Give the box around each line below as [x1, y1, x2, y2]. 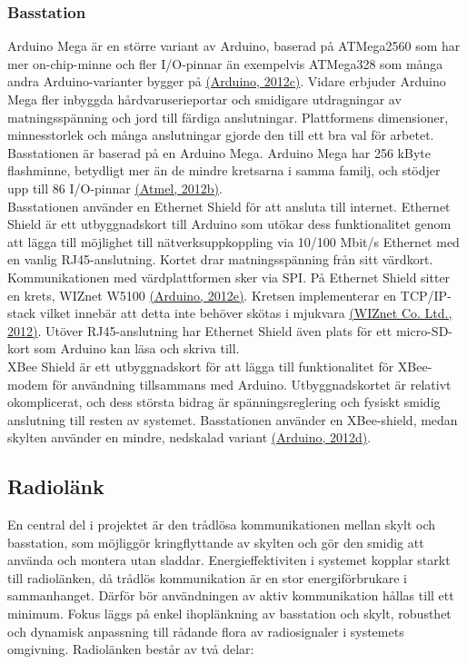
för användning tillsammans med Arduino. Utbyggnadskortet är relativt [52, 374, 452, 393]
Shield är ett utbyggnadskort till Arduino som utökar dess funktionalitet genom [7, 214, 452, 233]
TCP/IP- [400, 285, 452, 304]
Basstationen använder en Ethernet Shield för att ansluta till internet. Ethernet [7, 196, 451, 215]
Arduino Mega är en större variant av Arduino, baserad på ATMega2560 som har [7, 36, 461, 55]
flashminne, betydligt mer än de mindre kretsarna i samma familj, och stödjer [7, 161, 441, 180]
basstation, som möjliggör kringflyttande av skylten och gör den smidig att [7, 532, 424, 551]
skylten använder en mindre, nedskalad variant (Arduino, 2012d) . [7, 428, 372, 447]
